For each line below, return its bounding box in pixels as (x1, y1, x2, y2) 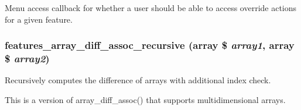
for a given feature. (5, 13, 73, 25)
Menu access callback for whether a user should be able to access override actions (5, 2, 297, 13)
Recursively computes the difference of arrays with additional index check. (5, 74, 271, 86)
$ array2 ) (5, 51, 50, 66)
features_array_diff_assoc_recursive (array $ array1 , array (5, 38, 295, 52)
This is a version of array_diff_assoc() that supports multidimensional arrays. (5, 93, 286, 105)
